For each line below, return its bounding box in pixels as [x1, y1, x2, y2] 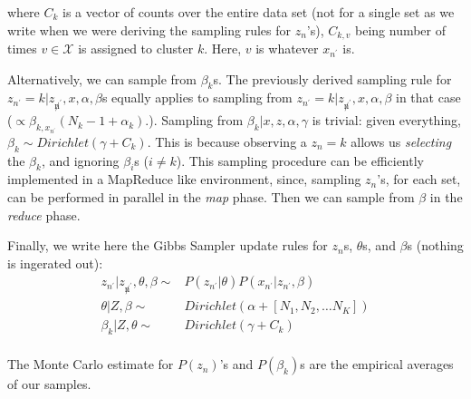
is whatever [255, 39, 319, 58]
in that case [396, 88, 461, 107]
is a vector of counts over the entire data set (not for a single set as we [62, 3, 455, 21]
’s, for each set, [377, 170, 461, 189]
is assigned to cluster [78, 39, 194, 58]
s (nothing [407, 236, 464, 255]
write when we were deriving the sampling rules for [7, 20, 291, 39]
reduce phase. [7, 205, 81, 224]
